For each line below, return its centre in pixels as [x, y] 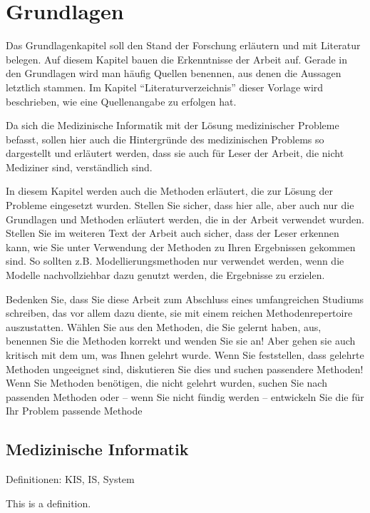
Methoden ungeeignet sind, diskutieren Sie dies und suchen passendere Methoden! [185, 369]
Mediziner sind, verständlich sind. [79, 167]
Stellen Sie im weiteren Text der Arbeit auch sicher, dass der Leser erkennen [173, 233]
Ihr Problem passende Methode [74, 411]
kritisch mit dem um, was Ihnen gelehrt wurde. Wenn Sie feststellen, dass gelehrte [185, 355]
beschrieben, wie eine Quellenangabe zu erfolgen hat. [121, 101]
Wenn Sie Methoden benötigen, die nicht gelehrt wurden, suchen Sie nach [166, 383]
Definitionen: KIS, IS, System [70, 479]
